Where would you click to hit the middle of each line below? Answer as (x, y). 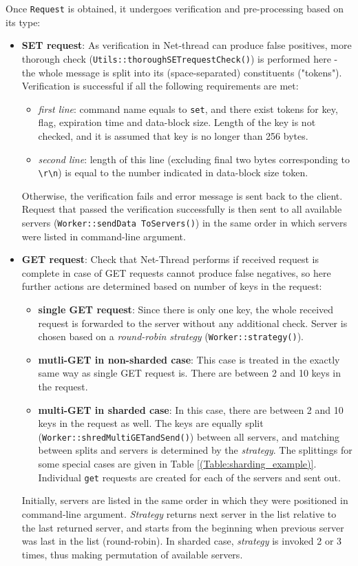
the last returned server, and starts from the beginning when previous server (183, 527)
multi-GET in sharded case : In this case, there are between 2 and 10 (191, 409)
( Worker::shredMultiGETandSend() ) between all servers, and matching (189, 436)
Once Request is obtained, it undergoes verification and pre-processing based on (175, 8)
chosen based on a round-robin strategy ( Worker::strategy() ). (171, 336)
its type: (23, 22)
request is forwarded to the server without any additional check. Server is (193, 323)
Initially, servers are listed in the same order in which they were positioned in (185, 500)
